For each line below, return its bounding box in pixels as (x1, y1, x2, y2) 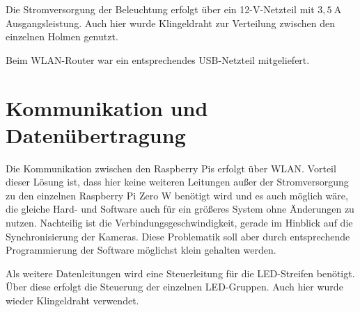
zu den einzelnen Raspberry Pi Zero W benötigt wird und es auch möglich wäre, (6, 188, 348, 202)
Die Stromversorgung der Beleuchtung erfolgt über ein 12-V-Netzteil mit (6, 2, 315, 16)
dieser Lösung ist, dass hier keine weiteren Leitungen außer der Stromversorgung (6, 174, 349, 189)
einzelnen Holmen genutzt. (6, 29, 118, 44)
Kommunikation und (6, 93, 208, 122)
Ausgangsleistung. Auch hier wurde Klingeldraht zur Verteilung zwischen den (6, 15, 336, 30)
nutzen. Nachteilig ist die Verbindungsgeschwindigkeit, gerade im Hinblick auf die (6, 215, 353, 230)
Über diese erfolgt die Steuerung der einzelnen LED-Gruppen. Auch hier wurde (6, 279, 343, 294)
